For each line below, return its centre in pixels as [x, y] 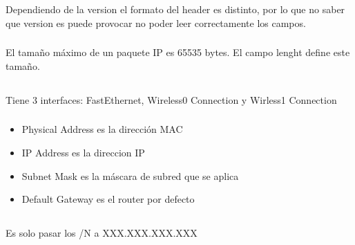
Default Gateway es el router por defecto [108, 199]
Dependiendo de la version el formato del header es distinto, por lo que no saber [175, 9]
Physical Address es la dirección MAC [102, 129]
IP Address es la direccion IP [83, 152]
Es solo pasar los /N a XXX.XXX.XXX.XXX [102, 233]
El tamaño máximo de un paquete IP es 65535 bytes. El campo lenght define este [178, 52]
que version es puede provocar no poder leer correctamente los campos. [156, 22]
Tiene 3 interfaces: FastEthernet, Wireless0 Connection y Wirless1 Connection [171, 99]
